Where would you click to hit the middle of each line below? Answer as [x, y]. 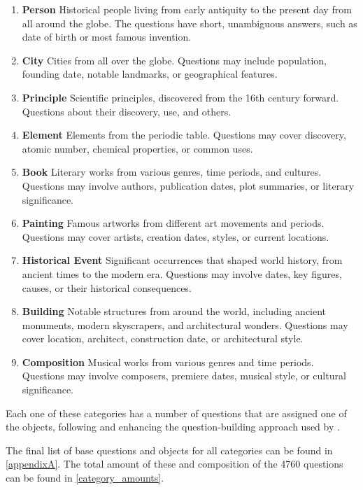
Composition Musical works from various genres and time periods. [168, 362]
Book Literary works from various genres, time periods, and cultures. [172, 172]
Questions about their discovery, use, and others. [127, 111]
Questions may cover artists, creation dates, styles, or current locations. [176, 236]
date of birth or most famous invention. [107, 37]
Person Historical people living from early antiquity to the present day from [187, 9]
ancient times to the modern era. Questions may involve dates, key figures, [182, 273]
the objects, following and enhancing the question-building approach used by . [173, 427]
